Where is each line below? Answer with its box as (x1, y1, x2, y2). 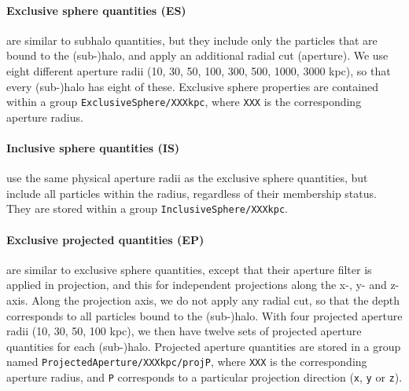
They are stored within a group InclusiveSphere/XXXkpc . (6, 200, 288, 217)
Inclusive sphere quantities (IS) (6, 140, 180, 156)
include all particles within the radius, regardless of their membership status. (6, 185, 377, 201)
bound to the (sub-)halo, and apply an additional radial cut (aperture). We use (6, 47, 389, 64)
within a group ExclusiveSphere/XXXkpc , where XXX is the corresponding (6, 93, 362, 110)
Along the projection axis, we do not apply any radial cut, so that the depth (31, 292, 400, 309)
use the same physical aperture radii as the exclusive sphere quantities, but (6, 170, 368, 186)
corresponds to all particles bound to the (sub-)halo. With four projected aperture (6, 307, 403, 323)
